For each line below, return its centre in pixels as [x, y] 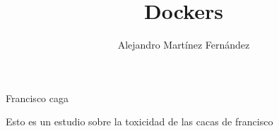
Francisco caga [37, 98]
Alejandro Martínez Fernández [184, 45]
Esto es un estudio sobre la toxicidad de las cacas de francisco [139, 121]
